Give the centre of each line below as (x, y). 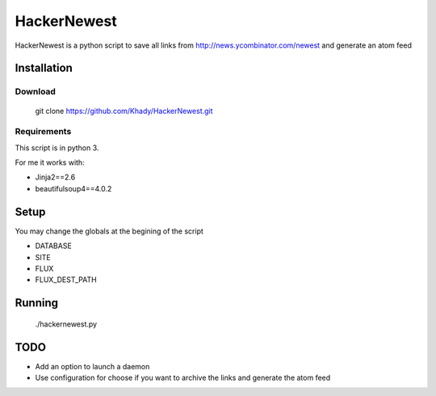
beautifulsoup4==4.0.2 (73, 188)
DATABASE (53, 246)
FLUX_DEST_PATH (66, 280)
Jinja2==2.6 (55, 177)
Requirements (43, 132)
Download (36, 91)
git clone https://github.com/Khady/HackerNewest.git (124, 111)
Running (37, 303)
